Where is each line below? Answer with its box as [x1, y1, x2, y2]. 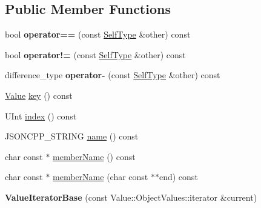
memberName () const [53, 150, 136, 163]
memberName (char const [53, 170, 148, 183]
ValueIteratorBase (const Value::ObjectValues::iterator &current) [5, 190, 257, 203]
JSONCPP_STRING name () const [5, 130, 139, 143]
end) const [159, 170, 198, 183]
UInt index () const [5, 109, 77, 122]
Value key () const [5, 89, 73, 101]
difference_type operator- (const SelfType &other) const [5, 69, 220, 81]
